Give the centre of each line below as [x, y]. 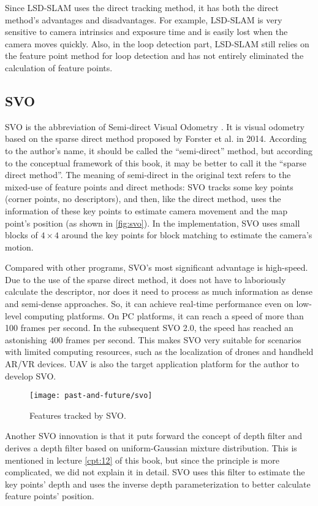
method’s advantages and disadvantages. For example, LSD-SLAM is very [144, 19]
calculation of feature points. [59, 67]
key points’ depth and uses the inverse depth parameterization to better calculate [158, 484]
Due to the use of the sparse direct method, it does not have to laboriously [146, 279]
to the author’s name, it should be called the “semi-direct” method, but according [159, 150]
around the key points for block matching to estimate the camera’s [187, 235]
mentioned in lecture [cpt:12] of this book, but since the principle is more [142, 460]
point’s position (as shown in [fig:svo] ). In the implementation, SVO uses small [153, 223]
